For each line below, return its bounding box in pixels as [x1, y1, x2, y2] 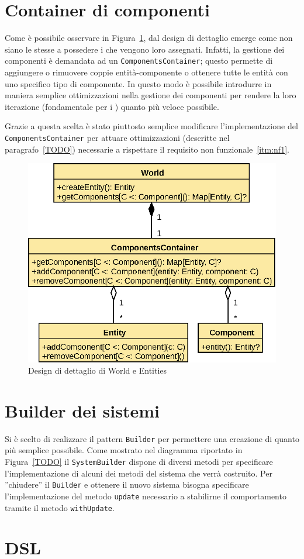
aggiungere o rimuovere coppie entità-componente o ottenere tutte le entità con [5, 65, 288, 78]
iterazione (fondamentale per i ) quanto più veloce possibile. [5, 100, 219, 112]
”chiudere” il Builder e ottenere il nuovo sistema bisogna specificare [5, 478, 249, 491]
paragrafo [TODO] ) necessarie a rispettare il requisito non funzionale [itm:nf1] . [5, 143, 289, 155]
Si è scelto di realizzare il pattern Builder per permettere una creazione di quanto [5, 432, 299, 444]
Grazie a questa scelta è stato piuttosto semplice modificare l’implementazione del [5, 120, 298, 132]
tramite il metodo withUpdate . [5, 501, 115, 513]
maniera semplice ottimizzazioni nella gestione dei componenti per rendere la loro [5, 89, 296, 101]
